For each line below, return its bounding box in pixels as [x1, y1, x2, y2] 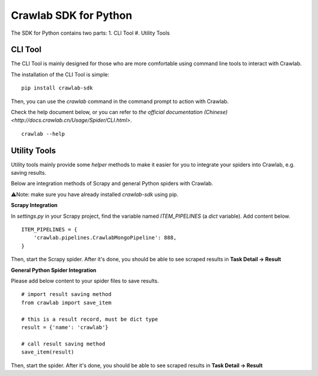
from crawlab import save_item [21, 299, 112, 306]
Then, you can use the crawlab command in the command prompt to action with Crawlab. [11, 98, 229, 105]
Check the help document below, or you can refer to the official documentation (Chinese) [11, 109, 228, 116]
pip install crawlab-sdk [21, 85, 93, 91]
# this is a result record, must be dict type [21, 315, 158, 322]
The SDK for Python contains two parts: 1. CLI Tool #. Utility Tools [11, 29, 170, 36]
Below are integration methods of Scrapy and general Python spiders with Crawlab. [11, 180, 213, 187]
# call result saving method [21, 340, 105, 347]
